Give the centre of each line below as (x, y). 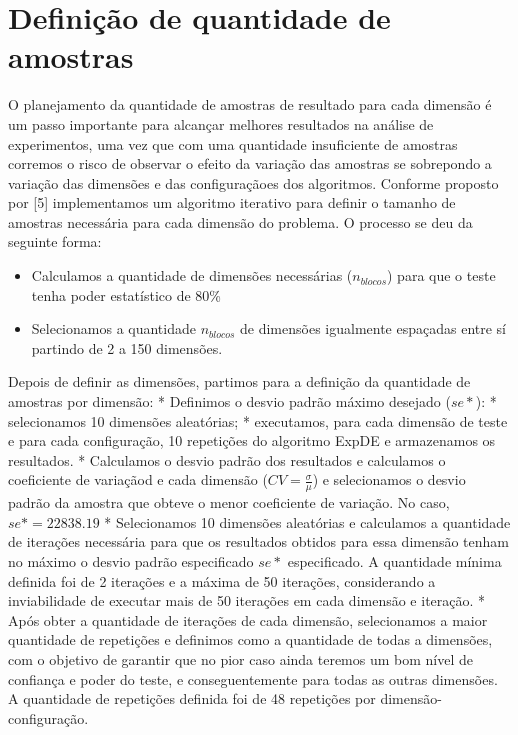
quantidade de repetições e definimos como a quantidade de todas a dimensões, (250, 639)
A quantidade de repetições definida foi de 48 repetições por (192, 698)
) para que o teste (441, 275)
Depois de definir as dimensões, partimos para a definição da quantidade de (239, 381)
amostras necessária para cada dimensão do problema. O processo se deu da (240, 221)
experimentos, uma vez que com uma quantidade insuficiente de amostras (233, 143)
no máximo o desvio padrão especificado (131, 561)
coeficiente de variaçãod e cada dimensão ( (138, 479)
